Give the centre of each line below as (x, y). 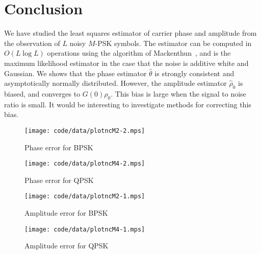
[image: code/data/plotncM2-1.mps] (85, 197)
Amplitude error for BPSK (66, 213)
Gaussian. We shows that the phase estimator (75, 73)
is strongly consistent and (194, 73)
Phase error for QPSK (59, 180)
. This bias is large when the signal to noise (178, 93)
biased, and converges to (42, 93)
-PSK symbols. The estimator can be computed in (173, 43)
